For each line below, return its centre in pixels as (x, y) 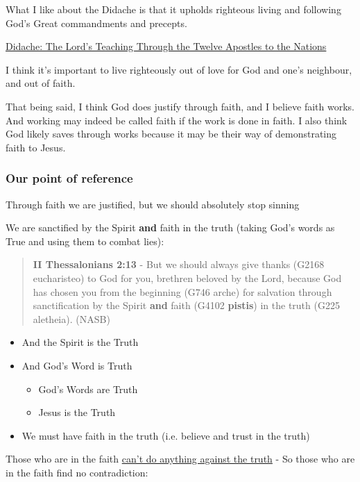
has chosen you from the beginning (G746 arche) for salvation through (182, 291)
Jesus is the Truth (77, 412)
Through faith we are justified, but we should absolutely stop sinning (153, 204)
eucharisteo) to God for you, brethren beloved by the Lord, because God (187, 277)
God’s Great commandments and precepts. (96, 23)
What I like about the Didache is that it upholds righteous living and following (173, 9)
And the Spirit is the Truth (80, 342)
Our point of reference (69, 178)
